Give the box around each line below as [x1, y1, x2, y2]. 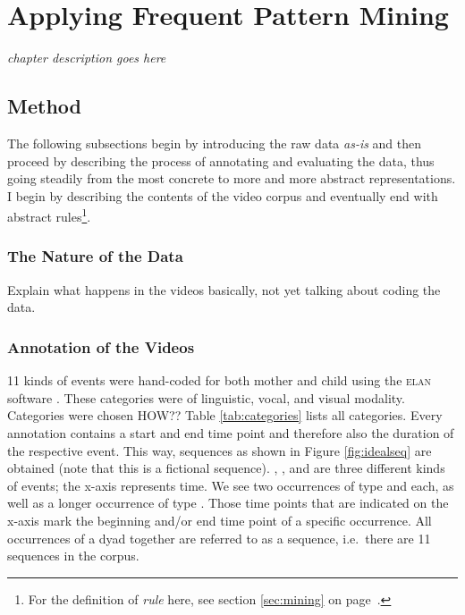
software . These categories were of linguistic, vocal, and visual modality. [7, 388, 405, 407]
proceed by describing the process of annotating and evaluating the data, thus [7, 151, 435, 170]
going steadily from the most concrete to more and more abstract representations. [7, 169, 456, 188]
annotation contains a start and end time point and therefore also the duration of [7, 423, 454, 442]
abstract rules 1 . [7, 205, 91, 225]
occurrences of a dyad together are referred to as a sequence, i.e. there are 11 [7, 528, 431, 547]
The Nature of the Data [7, 245, 183, 267]
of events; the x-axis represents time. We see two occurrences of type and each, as [7, 476, 454, 494]
